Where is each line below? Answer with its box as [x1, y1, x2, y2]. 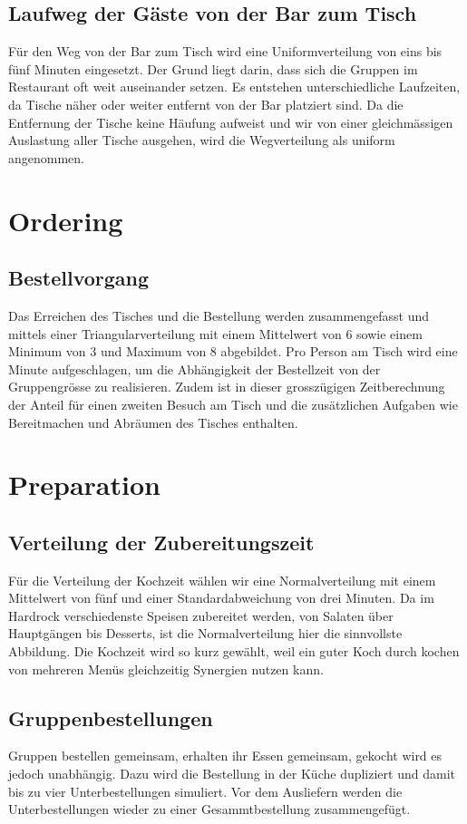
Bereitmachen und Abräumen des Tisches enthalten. [8, 412, 298, 431]
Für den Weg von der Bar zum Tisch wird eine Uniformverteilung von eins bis [8, 42, 443, 61]
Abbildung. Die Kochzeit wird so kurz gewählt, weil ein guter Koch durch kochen [8, 642, 460, 661]
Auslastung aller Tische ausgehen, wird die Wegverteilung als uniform [8, 131, 395, 150]
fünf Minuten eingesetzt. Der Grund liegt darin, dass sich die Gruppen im [8, 59, 418, 78]
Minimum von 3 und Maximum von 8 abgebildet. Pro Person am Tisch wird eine [8, 342, 458, 361]
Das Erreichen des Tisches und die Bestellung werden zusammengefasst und [8, 305, 430, 325]
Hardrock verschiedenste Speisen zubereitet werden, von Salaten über [8, 606, 394, 625]
